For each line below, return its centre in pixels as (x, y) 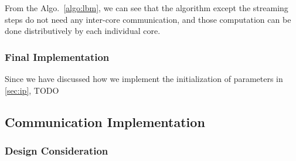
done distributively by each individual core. (83, 31)
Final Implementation (57, 56)
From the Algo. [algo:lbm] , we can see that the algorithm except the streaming (147, 8)
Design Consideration (57, 150)
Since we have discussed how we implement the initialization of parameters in (144, 78)
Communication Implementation (105, 121)
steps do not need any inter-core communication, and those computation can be (148, 19)
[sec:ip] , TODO (32, 90)
